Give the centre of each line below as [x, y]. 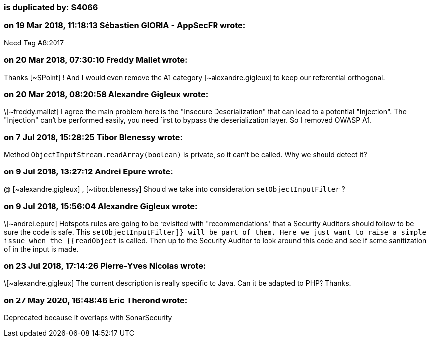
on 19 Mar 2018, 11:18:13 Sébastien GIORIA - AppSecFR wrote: [125, 25]
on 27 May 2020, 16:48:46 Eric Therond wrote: [96, 300]
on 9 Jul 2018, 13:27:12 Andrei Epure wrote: [89, 172]
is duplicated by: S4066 [51, 7]
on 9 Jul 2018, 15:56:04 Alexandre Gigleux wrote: [101, 206]
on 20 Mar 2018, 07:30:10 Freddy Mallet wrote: [96, 60]
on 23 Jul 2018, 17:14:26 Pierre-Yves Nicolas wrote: [105, 266]
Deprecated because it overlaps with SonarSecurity [88, 318]
